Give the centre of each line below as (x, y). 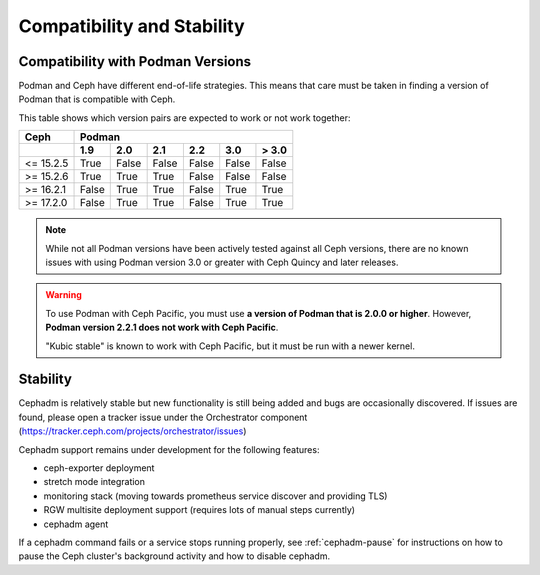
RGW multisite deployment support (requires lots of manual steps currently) (199, 510)
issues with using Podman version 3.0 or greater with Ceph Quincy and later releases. (222, 262)
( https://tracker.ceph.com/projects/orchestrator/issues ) (132, 431)
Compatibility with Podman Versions (135, 61)
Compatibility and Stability (131, 26)
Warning (63, 295)
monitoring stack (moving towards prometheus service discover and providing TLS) (215, 496)
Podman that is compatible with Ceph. (97, 99)
